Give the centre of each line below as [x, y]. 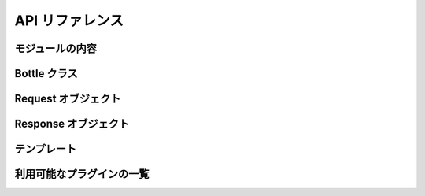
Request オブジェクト [68, 99]
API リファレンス [69, 20]
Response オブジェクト [72, 124]
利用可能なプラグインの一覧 [82, 174]
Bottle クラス [46, 74]
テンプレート [46, 149]
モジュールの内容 [56, 48]
